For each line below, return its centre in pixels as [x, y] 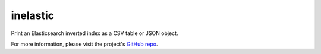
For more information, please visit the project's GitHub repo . [84, 44]
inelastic [33, 15]
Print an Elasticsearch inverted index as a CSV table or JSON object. [95, 33]
